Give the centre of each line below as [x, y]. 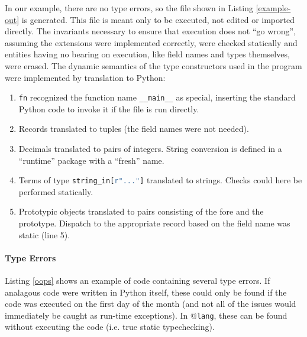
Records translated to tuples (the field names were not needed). [134, 129]
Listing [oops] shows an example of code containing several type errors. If [138, 281]
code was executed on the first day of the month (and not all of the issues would [151, 304]
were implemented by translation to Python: [85, 77]
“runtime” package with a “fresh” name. [91, 160]
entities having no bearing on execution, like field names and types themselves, [147, 54]
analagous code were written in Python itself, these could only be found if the [146, 292]
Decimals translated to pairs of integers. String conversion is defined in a [150, 148]
